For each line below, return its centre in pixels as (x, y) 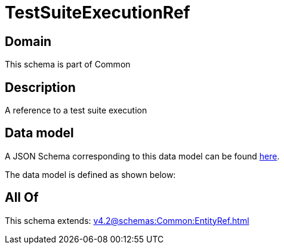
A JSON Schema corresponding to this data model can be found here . (142, 156)
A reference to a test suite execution (76, 110)
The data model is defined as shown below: (90, 174)
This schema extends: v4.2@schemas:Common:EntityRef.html (127, 220)
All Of (22, 198)
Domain (28, 41)
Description (40, 87)
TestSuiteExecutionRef (98, 13)
